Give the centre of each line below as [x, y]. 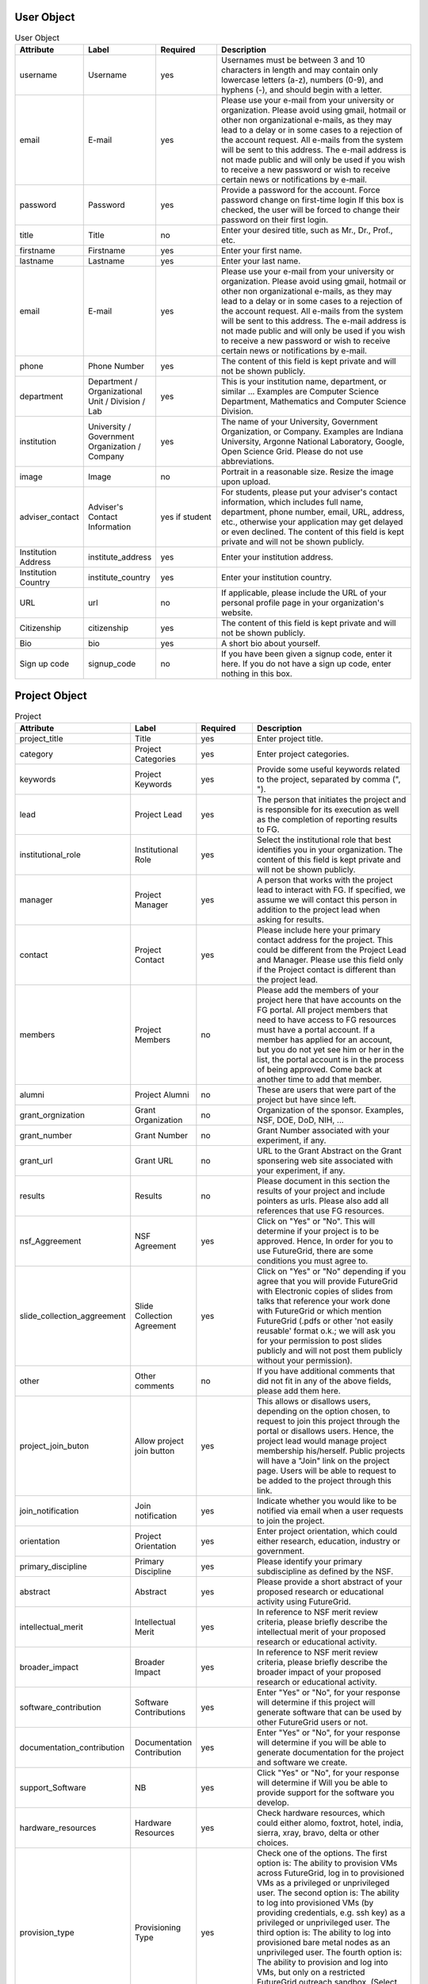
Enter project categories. [303, 754]
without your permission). [304, 1360]
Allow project [159, 1440]
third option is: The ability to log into [324, 1932]
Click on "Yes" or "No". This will [316, 1221]
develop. [273, 1802]
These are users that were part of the [326, 1090]
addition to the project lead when [318, 909]
